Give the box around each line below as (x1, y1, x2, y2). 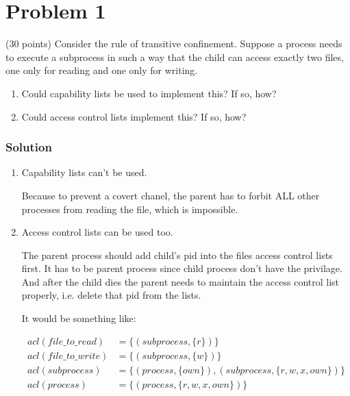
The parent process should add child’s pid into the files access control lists (21, 247, 333, 262)
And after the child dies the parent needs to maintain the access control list (21, 274, 340, 288)
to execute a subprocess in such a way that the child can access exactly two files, (5, 49, 344, 64)
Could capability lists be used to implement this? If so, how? (21, 86, 277, 100)
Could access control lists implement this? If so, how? (21, 109, 247, 123)
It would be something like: (21, 311, 136, 325)
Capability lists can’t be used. (21, 165, 147, 180)
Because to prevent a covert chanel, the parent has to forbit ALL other (21, 188, 320, 202)
